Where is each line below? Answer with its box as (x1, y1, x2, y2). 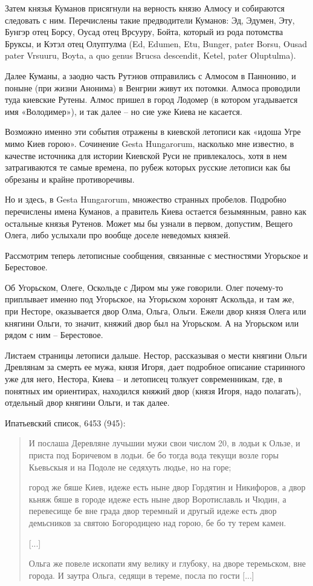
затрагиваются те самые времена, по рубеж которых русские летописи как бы (5, 161, 291, 174)
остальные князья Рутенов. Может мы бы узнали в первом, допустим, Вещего (5, 216, 293, 229)
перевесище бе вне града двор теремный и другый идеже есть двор (28, 504, 277, 517)
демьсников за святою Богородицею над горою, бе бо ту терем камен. (28, 516, 286, 529)
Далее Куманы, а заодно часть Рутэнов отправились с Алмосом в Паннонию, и (5, 69, 296, 82)
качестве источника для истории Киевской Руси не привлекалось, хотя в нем (5, 149, 287, 161)
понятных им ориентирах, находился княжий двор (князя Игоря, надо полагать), (5, 384, 302, 397)
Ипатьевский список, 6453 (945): (5, 416, 126, 429)
